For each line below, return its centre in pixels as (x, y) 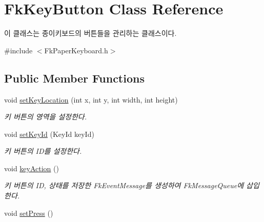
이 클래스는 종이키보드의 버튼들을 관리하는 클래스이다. (90, 33)
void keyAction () (32, 168)
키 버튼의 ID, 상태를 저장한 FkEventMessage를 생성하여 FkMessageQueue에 (124, 185)
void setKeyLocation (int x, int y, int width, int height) (91, 99)
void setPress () (29, 213)
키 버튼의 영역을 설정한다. (46, 117)
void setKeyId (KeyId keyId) (49, 134)
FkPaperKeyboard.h (76, 50)
